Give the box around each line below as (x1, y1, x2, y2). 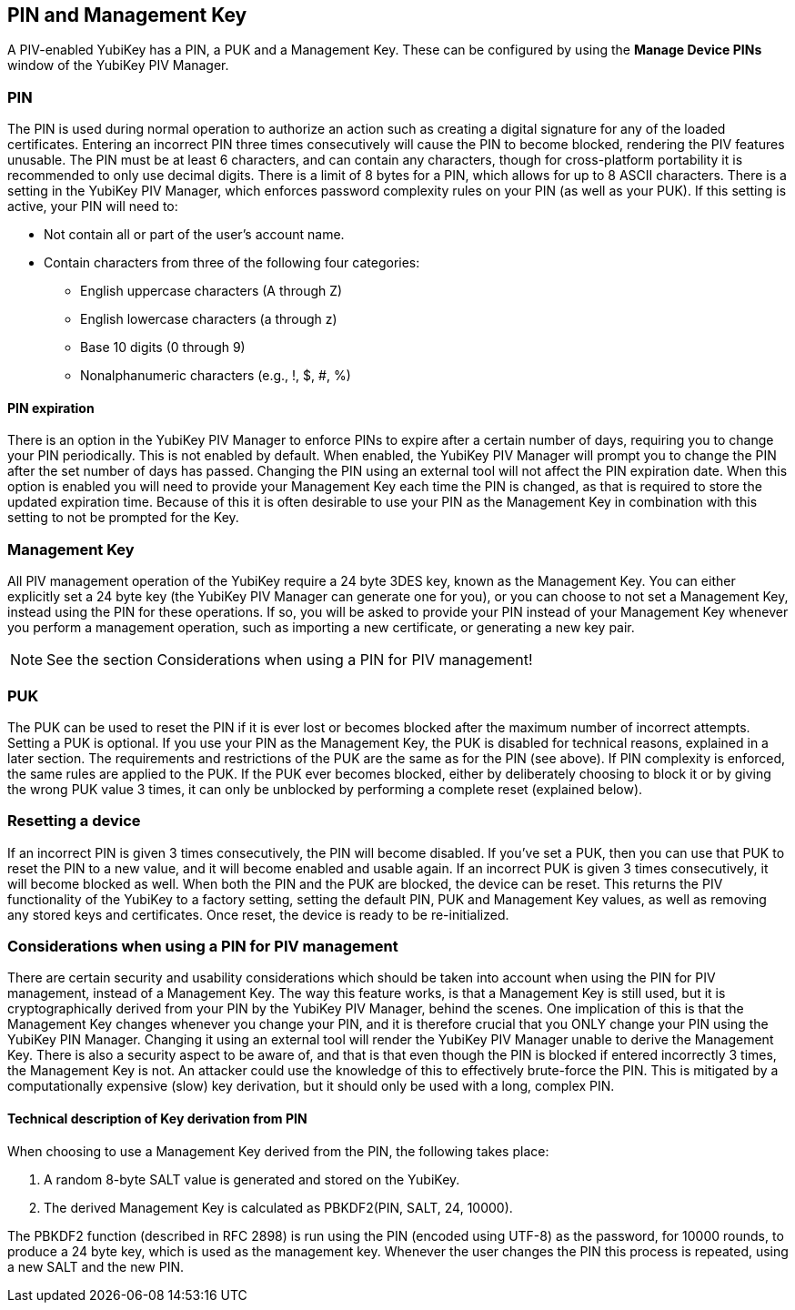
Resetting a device (7, 811, 141, 831)
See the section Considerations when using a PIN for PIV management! (46, 650, 533, 670)
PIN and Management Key (7, 4, 247, 26)
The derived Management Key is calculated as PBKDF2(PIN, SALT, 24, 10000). (44, 1199, 513, 1215)
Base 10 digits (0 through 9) (80, 339, 246, 356)
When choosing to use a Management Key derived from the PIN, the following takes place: (7, 1143, 549, 1159)
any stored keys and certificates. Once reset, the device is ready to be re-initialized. (7, 906, 509, 922)
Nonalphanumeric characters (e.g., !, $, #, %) (80, 368, 351, 384)
